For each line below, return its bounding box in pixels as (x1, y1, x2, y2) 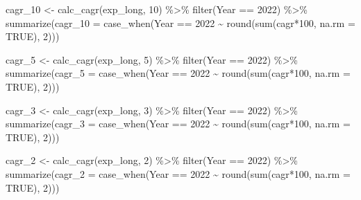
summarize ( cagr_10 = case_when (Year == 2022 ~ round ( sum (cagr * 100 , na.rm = (6, 15, 355, 30)
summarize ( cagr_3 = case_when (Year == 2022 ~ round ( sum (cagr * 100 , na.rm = (6, 116, 351, 131)
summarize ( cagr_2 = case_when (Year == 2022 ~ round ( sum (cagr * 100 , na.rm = (6, 166, 351, 181)
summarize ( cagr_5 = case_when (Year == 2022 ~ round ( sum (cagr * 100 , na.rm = (6, 66, 351, 80)
